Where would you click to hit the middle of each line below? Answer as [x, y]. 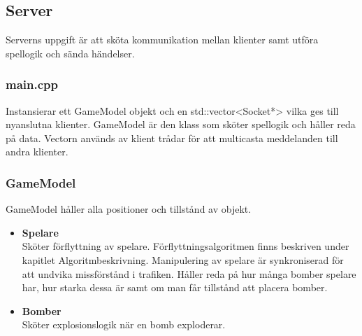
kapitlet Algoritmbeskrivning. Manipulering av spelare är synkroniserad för [183, 259]
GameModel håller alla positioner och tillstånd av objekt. [129, 209]
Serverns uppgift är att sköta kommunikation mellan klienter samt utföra [162, 40]
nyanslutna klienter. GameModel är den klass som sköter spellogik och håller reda [181, 124]
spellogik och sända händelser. [70, 53]
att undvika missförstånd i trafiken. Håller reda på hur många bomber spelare [189, 273]
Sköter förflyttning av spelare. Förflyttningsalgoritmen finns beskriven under [186, 246]
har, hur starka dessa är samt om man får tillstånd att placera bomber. [175, 287]
